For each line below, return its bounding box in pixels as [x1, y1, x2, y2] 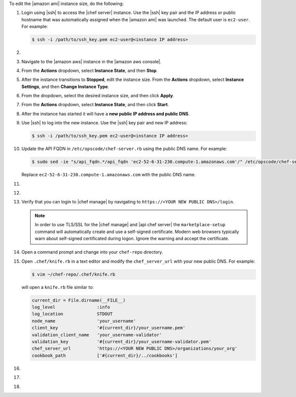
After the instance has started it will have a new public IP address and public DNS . [21, 111, 190, 117]
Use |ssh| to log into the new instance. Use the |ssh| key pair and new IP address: [21, 120, 187, 126]
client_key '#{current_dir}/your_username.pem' [32, 325, 185, 331]
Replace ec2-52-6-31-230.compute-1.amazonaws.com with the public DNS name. [21, 172, 196, 178]
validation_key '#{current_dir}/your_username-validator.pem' [32, 339, 212, 345]
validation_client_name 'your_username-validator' [32, 332, 162, 338]
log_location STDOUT [32, 311, 113, 317]
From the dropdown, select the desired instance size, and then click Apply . [21, 93, 175, 99]
